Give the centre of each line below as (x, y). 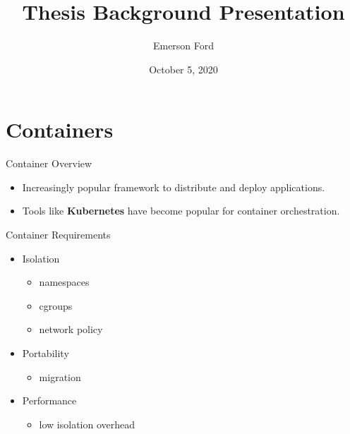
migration (60, 376)
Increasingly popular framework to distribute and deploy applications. (174, 187)
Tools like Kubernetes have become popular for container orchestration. (181, 211)
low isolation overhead (87, 424)
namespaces (64, 282)
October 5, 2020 (183, 69)
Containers (60, 129)
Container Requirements (58, 235)
